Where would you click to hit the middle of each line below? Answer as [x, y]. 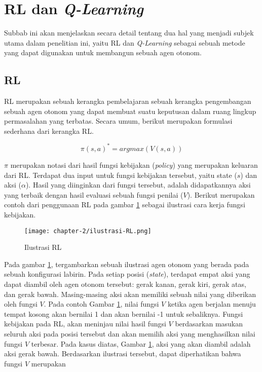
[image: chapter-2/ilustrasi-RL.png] [88, 231]
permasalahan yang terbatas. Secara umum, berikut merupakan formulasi [118, 121]
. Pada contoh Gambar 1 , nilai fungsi [101, 304]
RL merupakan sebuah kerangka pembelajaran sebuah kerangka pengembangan [128, 101]
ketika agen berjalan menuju [212, 304]
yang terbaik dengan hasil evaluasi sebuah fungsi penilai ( [94, 194]
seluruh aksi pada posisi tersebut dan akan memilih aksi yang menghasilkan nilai [130, 333]
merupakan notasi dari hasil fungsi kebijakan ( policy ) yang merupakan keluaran [134, 164]
